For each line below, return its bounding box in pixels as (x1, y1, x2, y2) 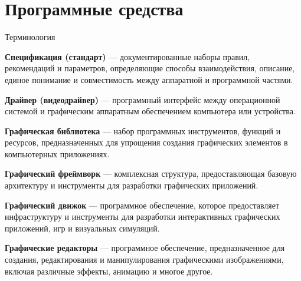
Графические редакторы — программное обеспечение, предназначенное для (5, 242, 285, 254)
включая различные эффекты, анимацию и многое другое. (5, 265, 213, 277)
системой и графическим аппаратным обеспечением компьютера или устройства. (5, 105, 296, 117)
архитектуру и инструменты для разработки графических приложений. (5, 179, 259, 191)
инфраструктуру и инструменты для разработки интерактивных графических (5, 210, 280, 223)
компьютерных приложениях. (5, 147, 110, 160)
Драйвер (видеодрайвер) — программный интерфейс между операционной (5, 93, 280, 105)
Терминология (5, 31, 55, 43)
